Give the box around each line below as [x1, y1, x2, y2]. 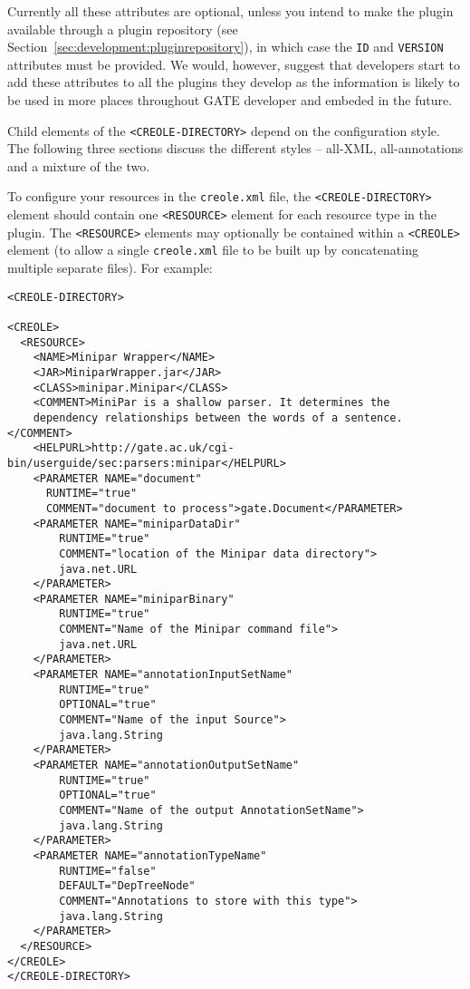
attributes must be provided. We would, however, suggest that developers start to [7, 54, 460, 73]
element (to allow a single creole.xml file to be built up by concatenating [7, 240, 418, 259]
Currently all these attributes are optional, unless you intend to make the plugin [7, 2, 454, 20]
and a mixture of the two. [7, 156, 150, 175]
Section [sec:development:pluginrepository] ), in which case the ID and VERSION [7, 37, 444, 56]
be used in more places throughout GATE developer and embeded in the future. [7, 91, 453, 110]
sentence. [344, 411, 403, 424]
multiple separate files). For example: [7, 258, 213, 277]
